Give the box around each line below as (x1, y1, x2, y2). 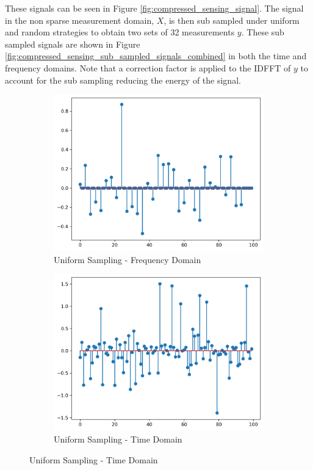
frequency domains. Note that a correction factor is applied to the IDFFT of (5, 61, 291, 74)
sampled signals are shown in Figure (5, 37, 140, 50)
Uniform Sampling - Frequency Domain (54, 253, 201, 266)
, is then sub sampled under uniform (164, 13, 300, 26)
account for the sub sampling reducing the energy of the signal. (5, 73, 241, 86)
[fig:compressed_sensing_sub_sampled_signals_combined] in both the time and (5, 49, 307, 62)
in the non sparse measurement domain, (5, 13, 154, 26)
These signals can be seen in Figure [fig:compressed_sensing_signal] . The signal (5, 2, 304, 14)
